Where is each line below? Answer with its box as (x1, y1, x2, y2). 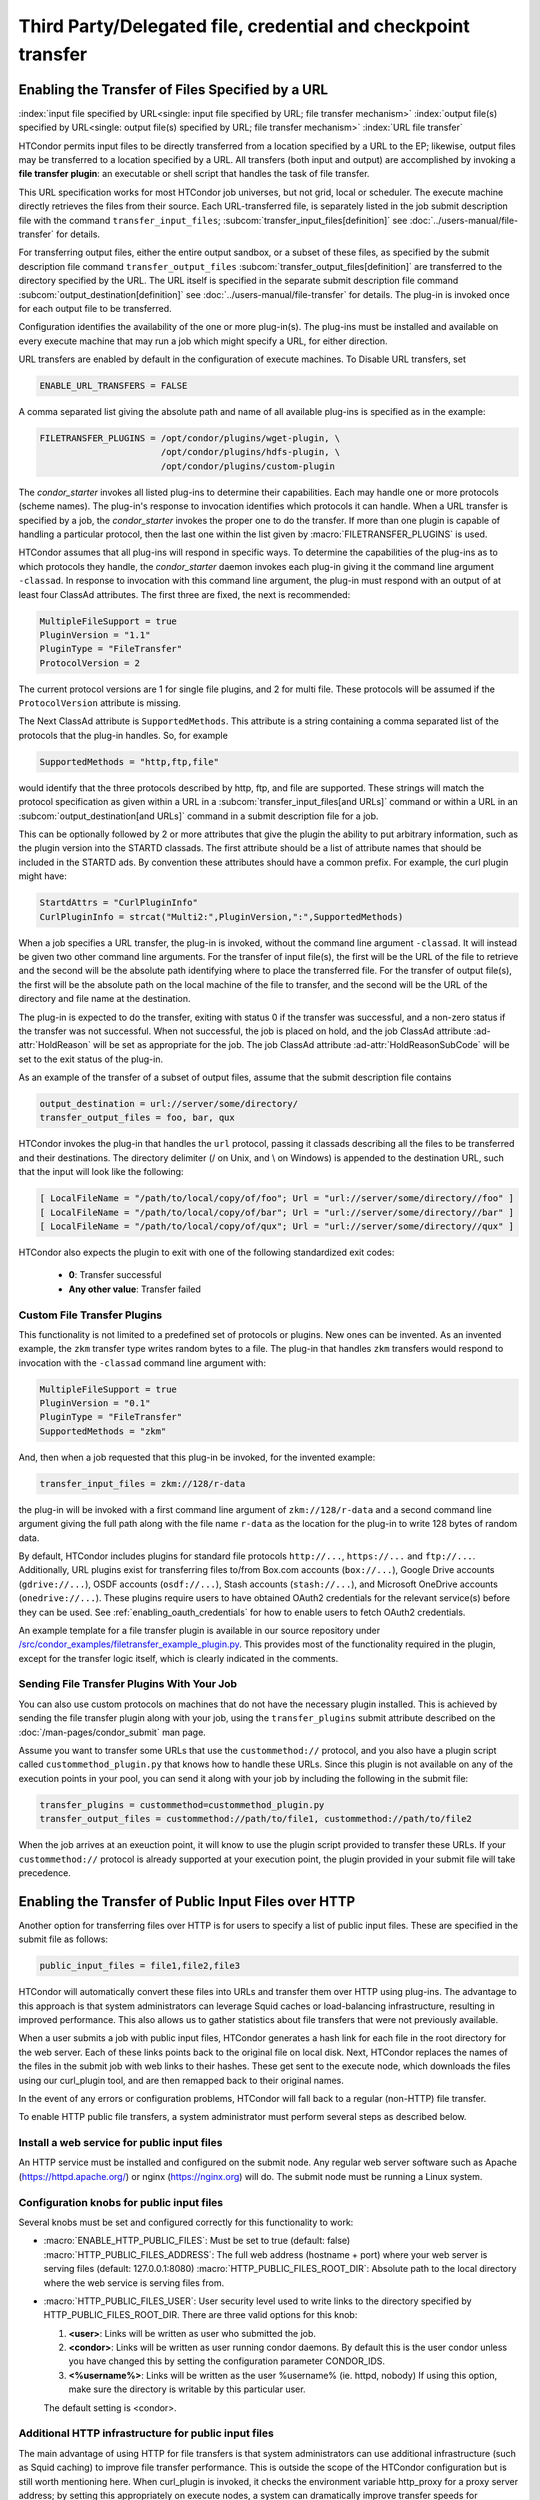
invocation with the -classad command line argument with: (18, 1356, 267, 1369)
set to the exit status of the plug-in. (18, 1053, 164, 1065)
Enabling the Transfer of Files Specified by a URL (18, 81, 329, 98)
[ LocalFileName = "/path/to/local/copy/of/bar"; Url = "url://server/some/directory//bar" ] (39, 1206, 515, 1218)
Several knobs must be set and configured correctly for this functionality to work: (18, 2216, 354, 2228)
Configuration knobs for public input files (18, 2195, 224, 2209)
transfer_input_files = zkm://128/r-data (39, 1478, 246, 1489)
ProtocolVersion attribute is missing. (18, 697, 182, 709)
